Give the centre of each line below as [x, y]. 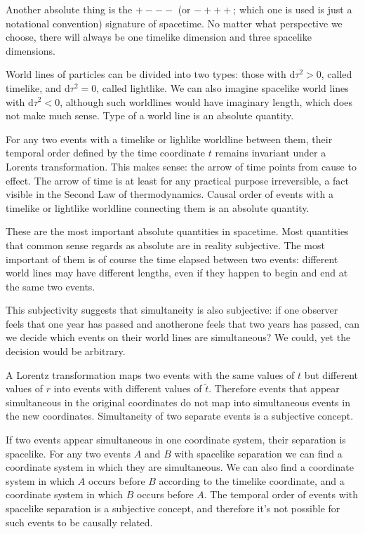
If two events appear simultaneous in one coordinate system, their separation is [176, 440]
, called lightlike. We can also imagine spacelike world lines [223, 87]
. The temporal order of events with [281, 494]
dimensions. [31, 50]
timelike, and [34, 87]
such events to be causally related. [79, 522]
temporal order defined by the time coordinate [106, 153]
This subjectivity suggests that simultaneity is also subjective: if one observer [172, 310]
